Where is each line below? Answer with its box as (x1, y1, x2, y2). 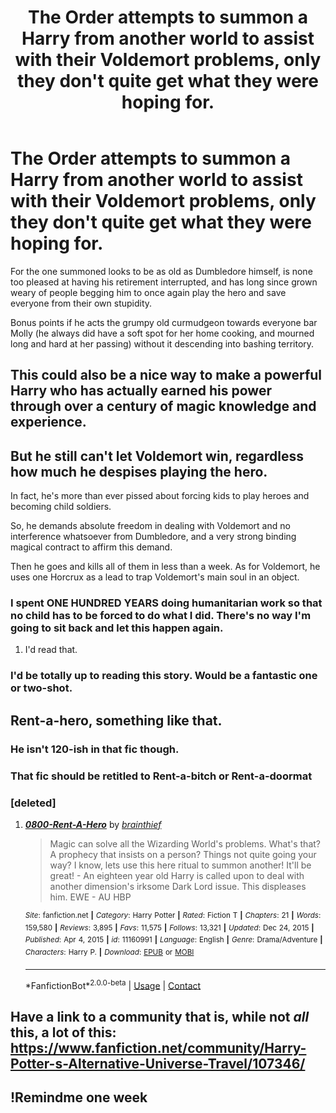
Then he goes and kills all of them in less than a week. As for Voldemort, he (10, 561, 321, 573)
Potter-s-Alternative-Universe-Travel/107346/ (10, 1055, 306, 1072)
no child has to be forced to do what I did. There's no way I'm (10, 609, 312, 623)
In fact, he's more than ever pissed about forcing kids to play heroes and (10, 490, 310, 502)
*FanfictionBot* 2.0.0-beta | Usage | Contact (24, 977, 202, 991)
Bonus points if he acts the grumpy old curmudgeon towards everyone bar (10, 316, 318, 328)
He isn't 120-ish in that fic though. (10, 742, 180, 756)
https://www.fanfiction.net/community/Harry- (10, 1039, 307, 1056)
